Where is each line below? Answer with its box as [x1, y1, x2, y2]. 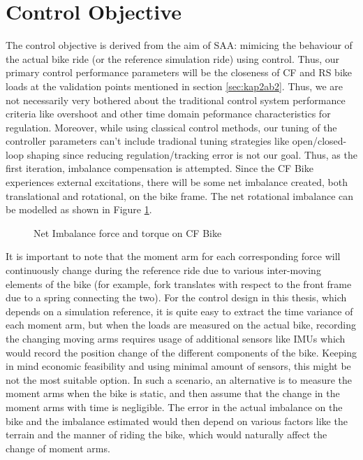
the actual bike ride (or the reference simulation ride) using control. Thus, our [6, 51, 340, 66]
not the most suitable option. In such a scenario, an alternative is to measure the [6, 372, 352, 387]
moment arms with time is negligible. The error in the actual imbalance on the [6, 399, 343, 414]
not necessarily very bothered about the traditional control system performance [6, 92, 346, 107]
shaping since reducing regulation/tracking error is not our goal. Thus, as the [27, 147, 357, 161]
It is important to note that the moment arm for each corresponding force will [6, 249, 341, 264]
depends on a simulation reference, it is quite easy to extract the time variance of [6, 303, 353, 318]
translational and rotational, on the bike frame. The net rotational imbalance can [6, 188, 354, 203]
